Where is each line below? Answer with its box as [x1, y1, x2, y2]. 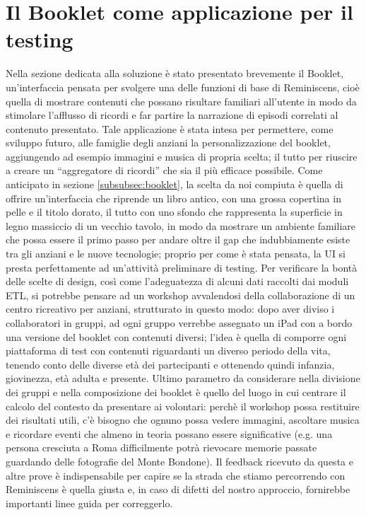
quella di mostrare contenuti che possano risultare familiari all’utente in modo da [6, 93, 357, 108]
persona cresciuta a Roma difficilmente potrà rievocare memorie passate [6, 440, 317, 455]
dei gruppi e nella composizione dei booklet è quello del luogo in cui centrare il [6, 384, 346, 399]
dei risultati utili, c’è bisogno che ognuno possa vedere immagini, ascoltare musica [6, 412, 360, 427]
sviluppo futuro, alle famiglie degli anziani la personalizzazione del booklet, [6, 135, 331, 150]
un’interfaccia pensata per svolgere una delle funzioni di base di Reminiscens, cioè [6, 79, 360, 94]
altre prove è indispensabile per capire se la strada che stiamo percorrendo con [6, 468, 346, 482]
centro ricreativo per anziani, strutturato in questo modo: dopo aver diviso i [6, 301, 335, 316]
